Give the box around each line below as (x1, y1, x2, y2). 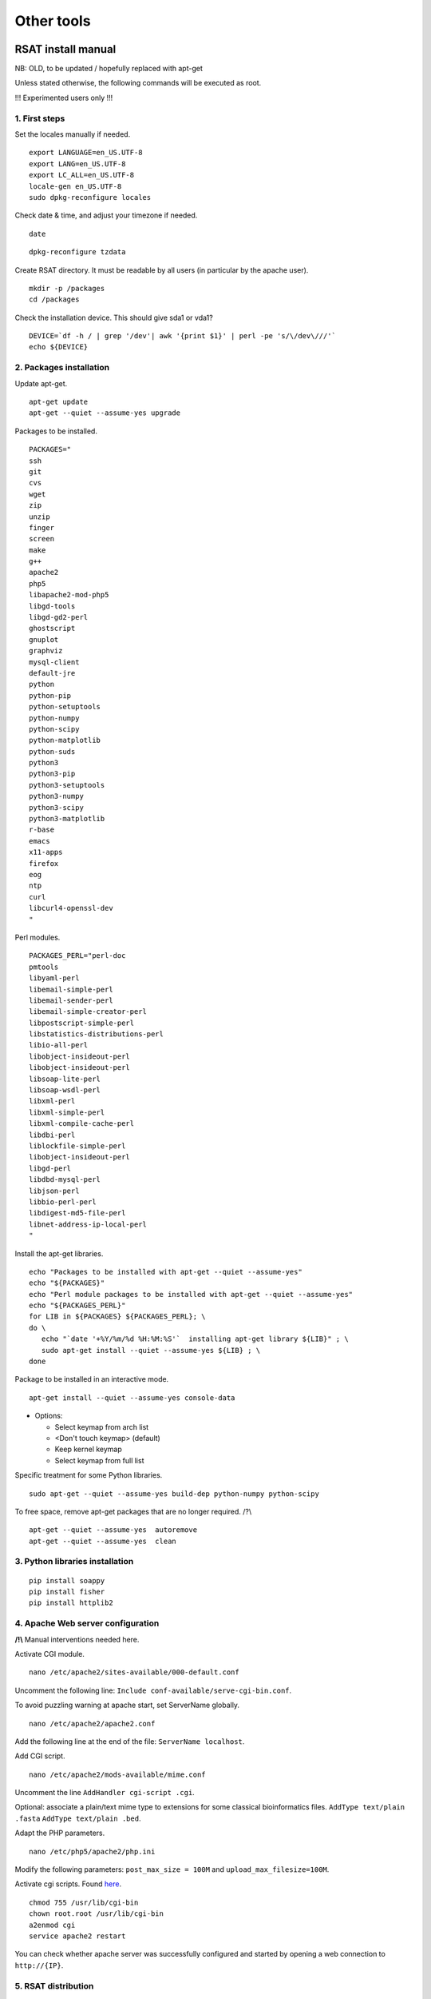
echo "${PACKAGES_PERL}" (29, 1301, 126, 1311)
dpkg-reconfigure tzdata (29, 248, 126, 257)
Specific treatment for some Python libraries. (14, 1470, 163, 1480)
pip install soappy (29, 1576, 105, 1585)
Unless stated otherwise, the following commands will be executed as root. (14, 78, 262, 88)
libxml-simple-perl (29, 1107, 105, 1117)
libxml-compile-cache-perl (29, 1119, 135, 1128)
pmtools (29, 962, 59, 972)
